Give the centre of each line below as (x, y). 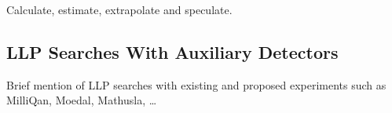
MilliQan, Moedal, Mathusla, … (82, 100)
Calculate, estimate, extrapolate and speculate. (119, 9)
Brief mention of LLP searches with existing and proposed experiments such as (196, 84)
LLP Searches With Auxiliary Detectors (172, 51)
